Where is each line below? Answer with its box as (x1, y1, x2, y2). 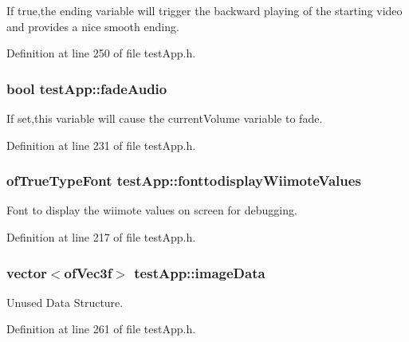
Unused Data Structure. (6, 293, 124, 310)
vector (6, 262, 47, 282)
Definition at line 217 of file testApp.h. (6, 229, 196, 245)
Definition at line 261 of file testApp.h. (6, 320, 196, 337)
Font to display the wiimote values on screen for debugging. (6, 202, 297, 218)
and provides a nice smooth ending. (6, 18, 179, 34)
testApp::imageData (134, 262, 265, 282)
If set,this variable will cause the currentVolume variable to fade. (6, 110, 323, 126)
